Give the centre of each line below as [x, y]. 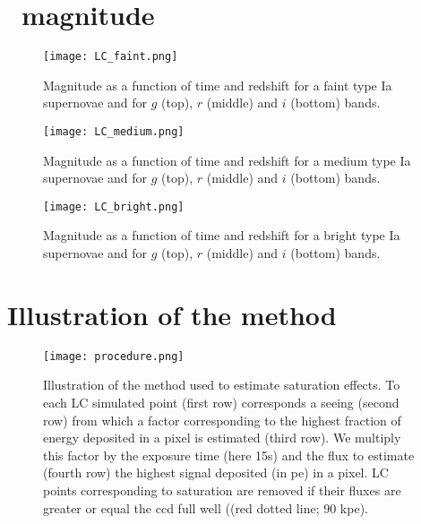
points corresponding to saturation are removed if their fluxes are [222, 490]
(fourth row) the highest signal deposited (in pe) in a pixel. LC [216, 472]
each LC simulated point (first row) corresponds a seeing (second [221, 403]
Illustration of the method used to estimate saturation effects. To [222, 385]
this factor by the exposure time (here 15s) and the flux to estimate [229, 455]
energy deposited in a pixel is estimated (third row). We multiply [222, 438]
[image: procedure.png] [114, 356]
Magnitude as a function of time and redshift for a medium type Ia [227, 160]
